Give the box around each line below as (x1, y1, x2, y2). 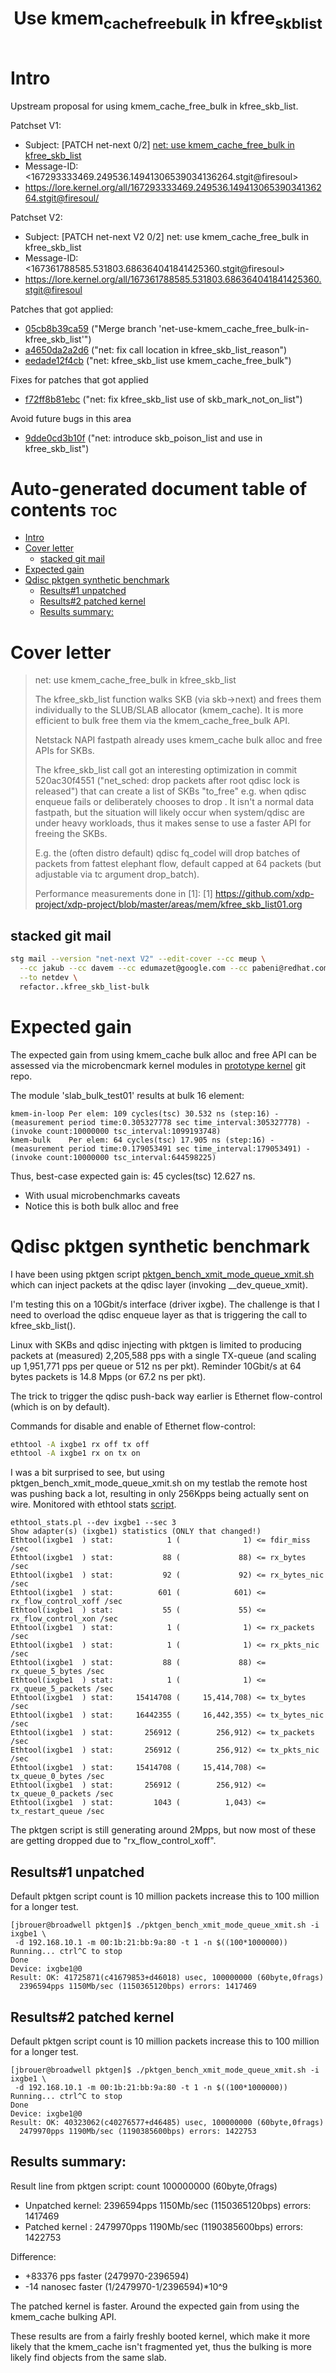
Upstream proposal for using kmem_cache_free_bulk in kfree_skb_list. (10, 100, 299, 112)
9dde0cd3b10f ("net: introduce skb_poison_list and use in (24, 432, 263, 444)
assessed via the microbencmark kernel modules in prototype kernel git (10, 1059, 306, 1071)
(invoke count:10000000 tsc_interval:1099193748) (10, 1126, 222, 1136)
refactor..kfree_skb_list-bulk (19, 982, 150, 992)
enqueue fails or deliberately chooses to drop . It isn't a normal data (34, 796, 315, 808)
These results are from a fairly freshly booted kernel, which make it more (10, 2330, 311, 2342)
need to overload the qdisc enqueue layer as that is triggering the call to (10, 1308, 308, 1321)
